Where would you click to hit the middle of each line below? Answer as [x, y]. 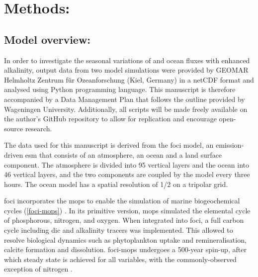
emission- [230, 145]
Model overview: [47, 39]
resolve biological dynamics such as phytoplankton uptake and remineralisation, [125, 239]
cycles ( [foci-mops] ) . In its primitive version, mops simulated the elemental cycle [127, 210]
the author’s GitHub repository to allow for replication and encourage [110, 119]
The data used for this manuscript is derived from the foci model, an [109, 145]
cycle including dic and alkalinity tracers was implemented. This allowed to [119, 230]
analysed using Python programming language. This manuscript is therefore [120, 89]
